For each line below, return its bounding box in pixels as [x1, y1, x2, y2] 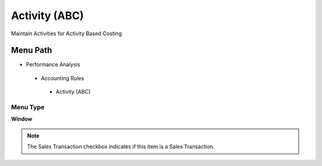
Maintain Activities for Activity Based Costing [11, 30, 122, 37]
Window [11, 115, 33, 122]
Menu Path [11, 45, 52, 56]
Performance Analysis [26, 61, 80, 68]
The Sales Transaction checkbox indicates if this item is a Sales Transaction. [27, 143, 215, 150]
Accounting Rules [41, 75, 85, 82]
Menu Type [11, 103, 45, 111]
